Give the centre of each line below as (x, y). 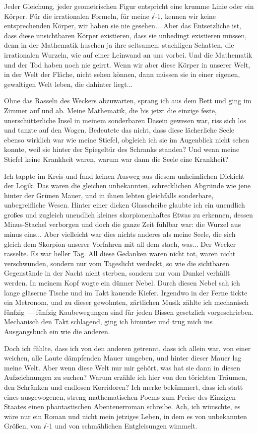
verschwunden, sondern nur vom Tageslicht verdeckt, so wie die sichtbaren (117, 263)
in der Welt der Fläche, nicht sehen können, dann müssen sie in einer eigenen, (122, 74)
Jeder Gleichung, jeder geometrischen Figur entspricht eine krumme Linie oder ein (129, 6)
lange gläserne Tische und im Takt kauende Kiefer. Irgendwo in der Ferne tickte (126, 292)
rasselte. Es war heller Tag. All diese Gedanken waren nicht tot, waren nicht (120, 253)
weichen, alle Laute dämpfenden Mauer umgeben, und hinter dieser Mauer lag (123, 358)
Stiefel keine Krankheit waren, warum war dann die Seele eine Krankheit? (116, 159)
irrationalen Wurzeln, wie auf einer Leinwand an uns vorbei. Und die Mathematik (128, 54)
